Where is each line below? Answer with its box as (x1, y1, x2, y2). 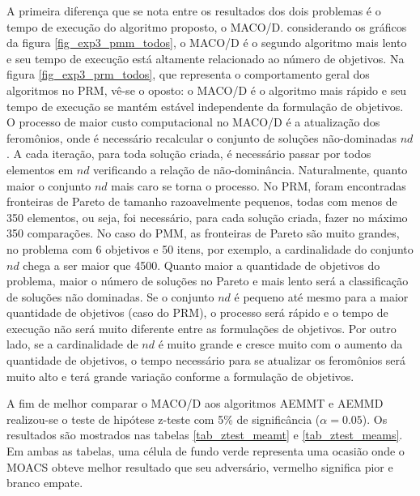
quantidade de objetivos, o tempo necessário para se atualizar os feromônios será (6, 352, 406, 369)
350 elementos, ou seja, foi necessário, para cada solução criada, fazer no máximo (6, 208, 408, 225)
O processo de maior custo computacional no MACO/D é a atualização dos (6, 113, 380, 130)
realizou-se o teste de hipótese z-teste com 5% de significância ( (6, 410, 320, 427)
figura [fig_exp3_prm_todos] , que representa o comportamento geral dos (6, 66, 370, 83)
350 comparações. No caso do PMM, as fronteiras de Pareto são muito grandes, (6, 224, 400, 242)
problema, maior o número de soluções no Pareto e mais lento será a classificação (6, 272, 409, 289)
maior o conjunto (6, 177, 91, 194)
